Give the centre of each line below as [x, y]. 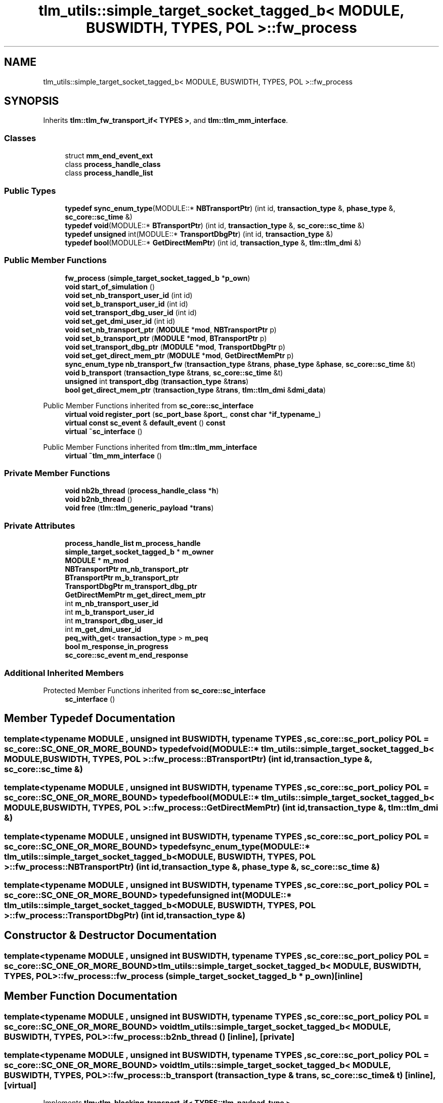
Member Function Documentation [91, 996]
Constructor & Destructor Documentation [110, 936]
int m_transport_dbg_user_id [114, 621]
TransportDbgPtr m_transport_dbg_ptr [131, 586]
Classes [20, 138]
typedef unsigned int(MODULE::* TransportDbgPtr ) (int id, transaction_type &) [199, 234]
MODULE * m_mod [97, 561]
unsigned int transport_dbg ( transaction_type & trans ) [157, 381]
